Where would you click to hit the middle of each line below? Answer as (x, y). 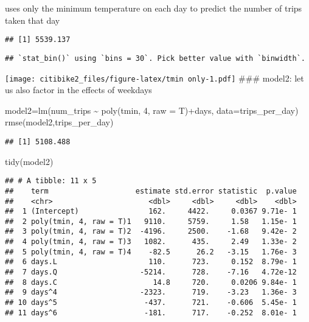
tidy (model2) (29, 161)
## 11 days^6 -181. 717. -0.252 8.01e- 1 (151, 313)
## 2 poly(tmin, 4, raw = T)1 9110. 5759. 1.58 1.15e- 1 (151, 221)
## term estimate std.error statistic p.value (151, 191)
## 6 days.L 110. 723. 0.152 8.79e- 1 (151, 262)
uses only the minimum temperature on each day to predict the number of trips (154, 8)
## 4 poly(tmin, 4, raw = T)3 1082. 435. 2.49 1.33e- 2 (151, 242)
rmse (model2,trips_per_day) (59, 122)
